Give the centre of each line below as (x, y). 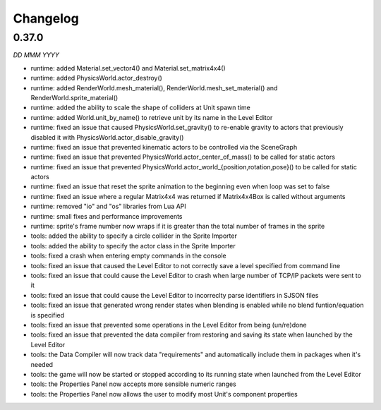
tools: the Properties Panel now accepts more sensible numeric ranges (133, 384)
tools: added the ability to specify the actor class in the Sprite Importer (133, 246)
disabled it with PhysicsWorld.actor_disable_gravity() (107, 137)
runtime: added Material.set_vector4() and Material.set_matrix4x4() (128, 68)
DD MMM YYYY (36, 55)
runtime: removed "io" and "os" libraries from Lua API (108, 206)
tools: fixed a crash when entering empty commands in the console (128, 256)
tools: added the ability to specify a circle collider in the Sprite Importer (134, 236)
